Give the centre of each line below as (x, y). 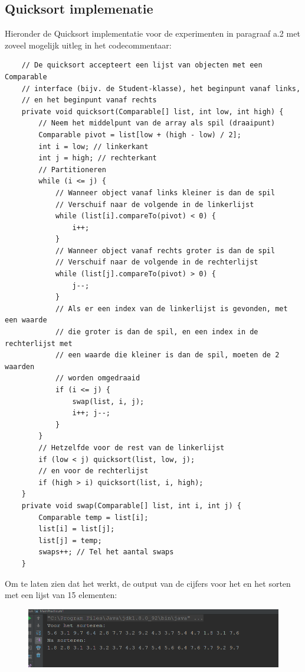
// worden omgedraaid (98, 378)
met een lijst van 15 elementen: (61, 595)
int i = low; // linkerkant (94, 146)
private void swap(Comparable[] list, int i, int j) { (131, 505)
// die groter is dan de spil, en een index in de (157, 332)
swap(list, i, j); (108, 401)
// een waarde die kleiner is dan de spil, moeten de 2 (167, 355)
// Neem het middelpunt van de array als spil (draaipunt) (157, 123)
